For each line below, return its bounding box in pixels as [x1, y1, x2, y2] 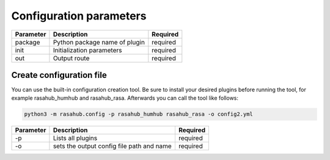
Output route [53, 54, 90, 62]
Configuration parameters [11, 9, 147, 23]
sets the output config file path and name [53, 142, 172, 150]
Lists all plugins [53, 134, 98, 142]
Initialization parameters [53, 46, 122, 54]
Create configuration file [11, 70, 107, 80]
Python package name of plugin [53, 38, 145, 46]
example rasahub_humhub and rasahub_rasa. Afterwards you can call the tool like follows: [11, 94, 238, 102]
